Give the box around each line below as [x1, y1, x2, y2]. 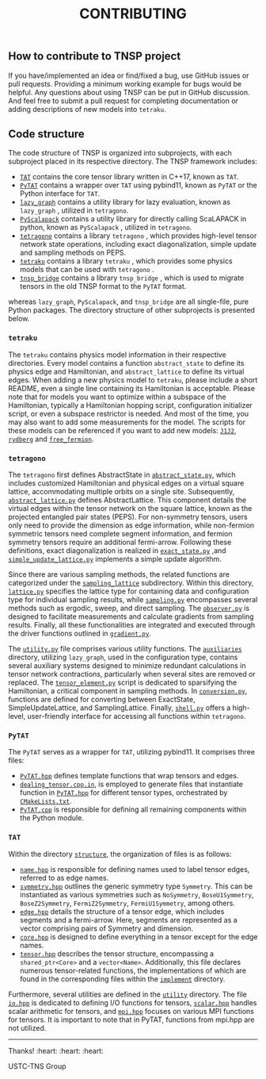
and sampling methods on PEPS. [19, 248, 127, 258]
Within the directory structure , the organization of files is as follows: [8, 849, 232, 858]
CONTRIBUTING [78, 5, 188, 23]
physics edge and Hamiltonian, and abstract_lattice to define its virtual [8, 367, 245, 376]
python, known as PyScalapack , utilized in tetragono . [19, 223, 192, 232]
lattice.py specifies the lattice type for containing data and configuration [8, 586, 249, 596]
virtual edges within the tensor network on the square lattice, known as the [8, 504, 253, 513]
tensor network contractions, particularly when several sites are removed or [8, 670, 256, 679]
